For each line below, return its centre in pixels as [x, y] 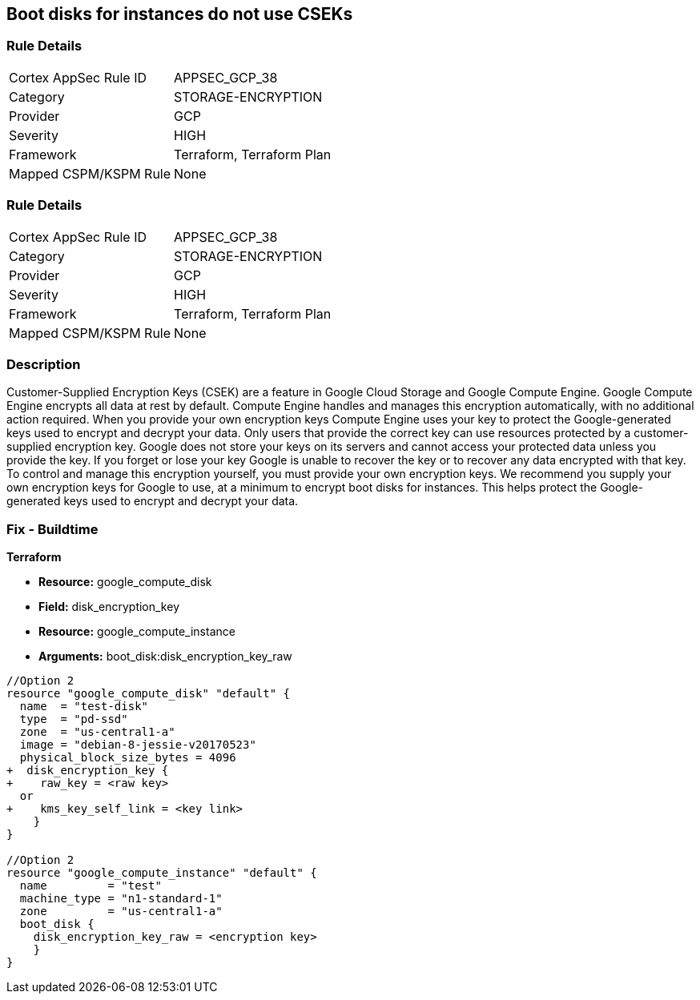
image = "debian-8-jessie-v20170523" [138, 745]
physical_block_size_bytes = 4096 [128, 758]
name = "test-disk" [84, 707]
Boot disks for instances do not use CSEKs [180, 14]
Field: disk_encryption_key [109, 607]
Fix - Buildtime [52, 529]
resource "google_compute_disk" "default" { [149, 694]
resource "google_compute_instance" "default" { [162, 873]
